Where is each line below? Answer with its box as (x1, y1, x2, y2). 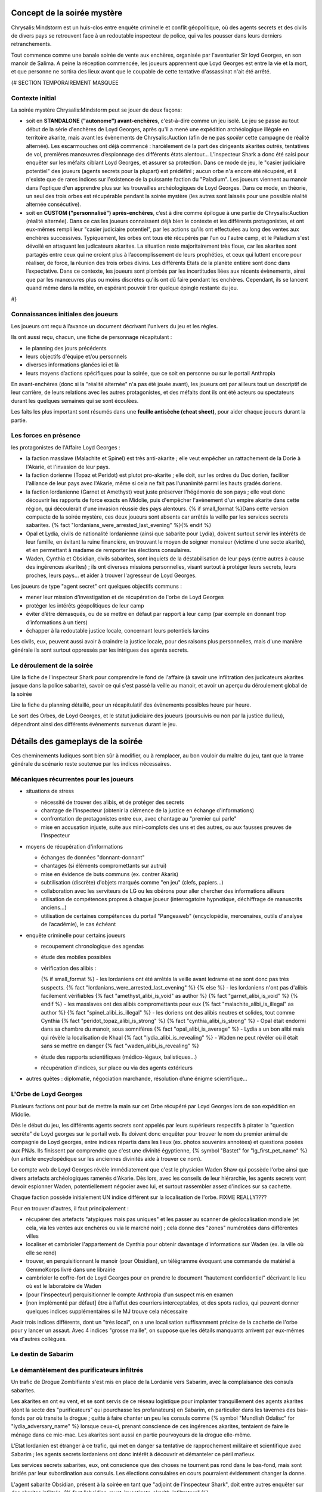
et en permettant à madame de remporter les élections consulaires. (26, 547, 191, 554)
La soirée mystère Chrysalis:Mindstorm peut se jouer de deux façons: (11, 106, 182, 113)
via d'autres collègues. (11, 1335, 67, 1342)
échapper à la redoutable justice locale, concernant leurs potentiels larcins (26, 627, 209, 634)
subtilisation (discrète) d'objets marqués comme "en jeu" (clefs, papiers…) (41, 879, 224, 886)
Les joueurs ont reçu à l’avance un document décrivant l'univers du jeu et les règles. (11, 322, 218, 329)
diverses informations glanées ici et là (26, 361, 119, 368)
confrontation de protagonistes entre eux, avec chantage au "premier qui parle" (41, 815, 237, 822)
